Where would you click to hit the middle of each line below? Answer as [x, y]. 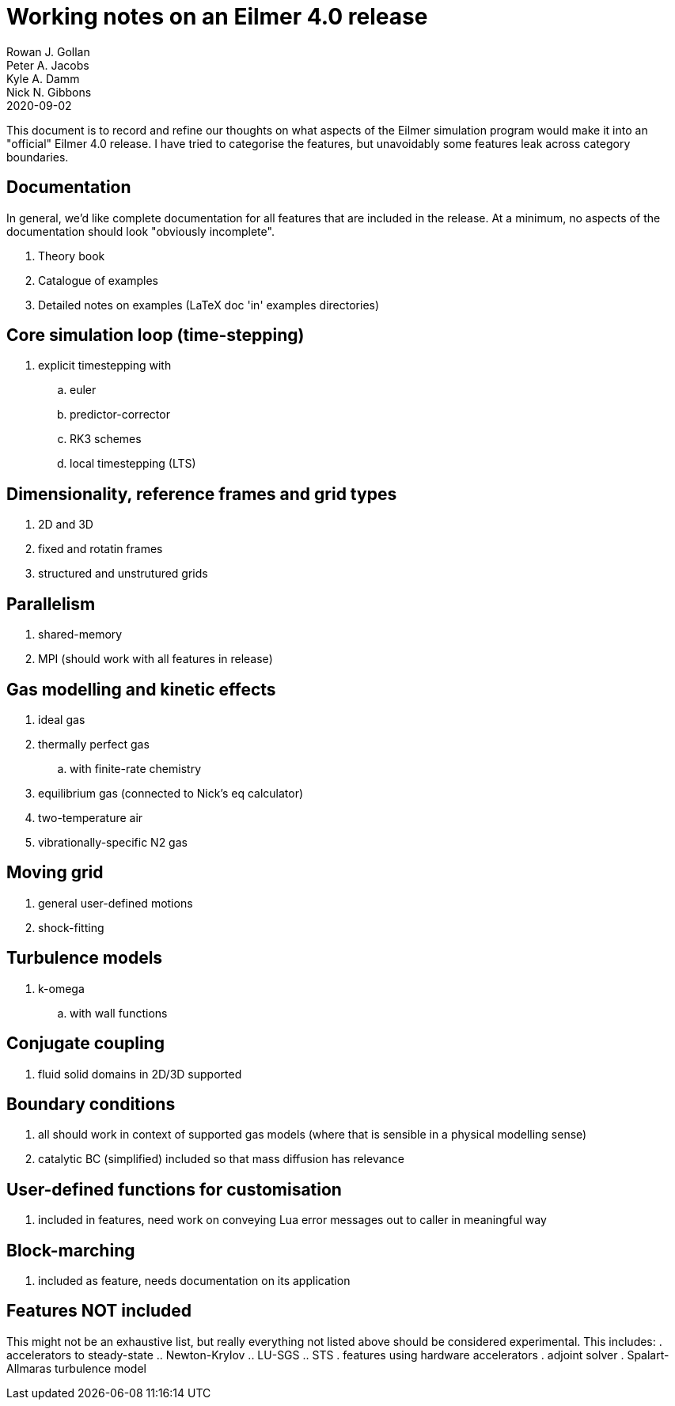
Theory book [72, 256]
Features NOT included [99, 1311]
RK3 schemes [106, 439]
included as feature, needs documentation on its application [194, 1281]
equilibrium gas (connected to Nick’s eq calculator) [171, 793]
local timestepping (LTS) [133, 464]
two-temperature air [91, 817]
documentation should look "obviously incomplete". [140, 231]
